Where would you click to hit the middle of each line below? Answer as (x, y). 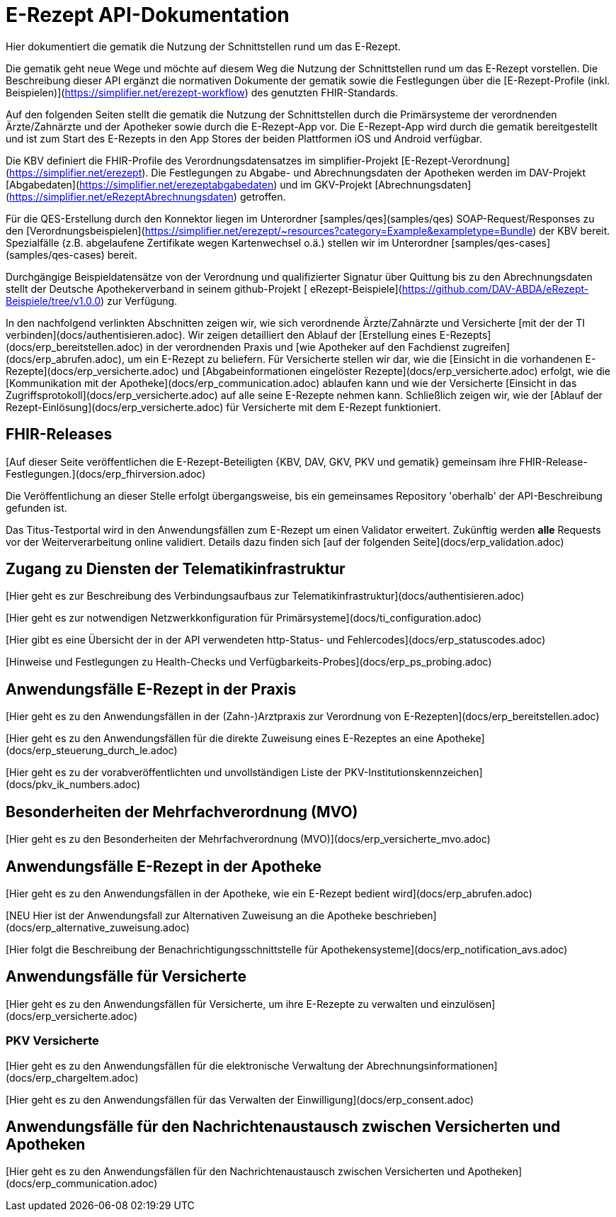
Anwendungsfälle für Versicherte (126, 977)
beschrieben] (406, 915)
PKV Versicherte (52, 1041)
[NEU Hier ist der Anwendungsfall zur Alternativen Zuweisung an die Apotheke (189, 915)
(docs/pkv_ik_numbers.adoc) (73, 785)
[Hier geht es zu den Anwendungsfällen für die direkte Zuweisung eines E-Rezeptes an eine (220, 739)
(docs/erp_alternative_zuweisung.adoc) (98, 927)
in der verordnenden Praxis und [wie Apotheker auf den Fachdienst (303, 347)
